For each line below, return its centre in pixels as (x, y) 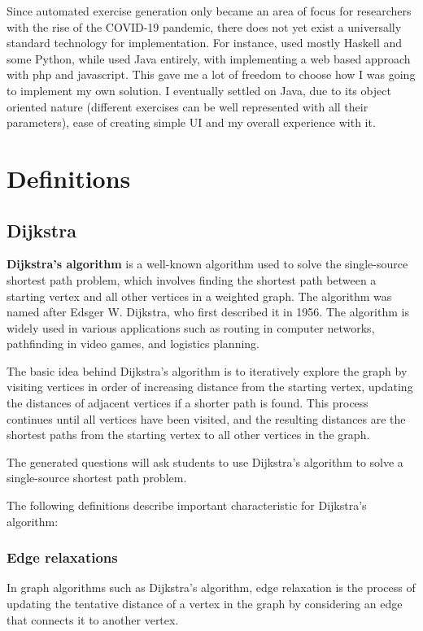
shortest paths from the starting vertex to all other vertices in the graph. (188, 435)
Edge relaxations (62, 557)
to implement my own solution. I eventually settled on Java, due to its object (199, 90)
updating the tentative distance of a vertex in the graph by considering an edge (205, 604)
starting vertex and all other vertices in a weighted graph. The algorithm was (199, 296)
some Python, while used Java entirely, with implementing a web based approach (209, 58)
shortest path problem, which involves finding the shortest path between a (192, 279)
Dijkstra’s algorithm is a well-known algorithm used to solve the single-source (207, 264)
